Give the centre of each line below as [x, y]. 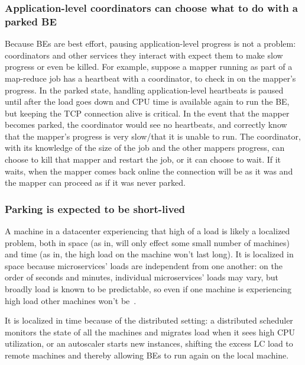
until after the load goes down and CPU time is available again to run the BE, [147, 101]
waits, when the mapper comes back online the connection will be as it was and [149, 171]
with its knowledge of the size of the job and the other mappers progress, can [145, 148]
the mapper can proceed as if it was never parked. [95, 182]
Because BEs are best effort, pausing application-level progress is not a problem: [150, 43]
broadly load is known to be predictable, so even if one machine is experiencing [148, 289]
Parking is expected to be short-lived [95, 209]
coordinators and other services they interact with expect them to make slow [144, 55]
